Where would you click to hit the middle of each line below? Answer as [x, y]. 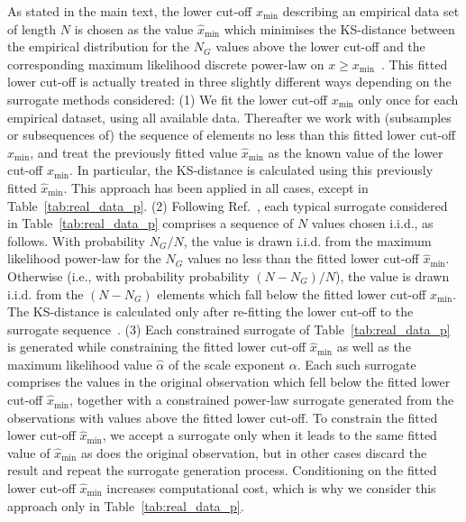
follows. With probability [76, 240]
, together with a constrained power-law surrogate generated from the [262, 400]
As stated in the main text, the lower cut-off [130, 11]
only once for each [408, 99]
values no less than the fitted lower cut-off [303, 258]
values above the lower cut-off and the [320, 46]
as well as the [374, 347]
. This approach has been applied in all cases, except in [216, 187]
